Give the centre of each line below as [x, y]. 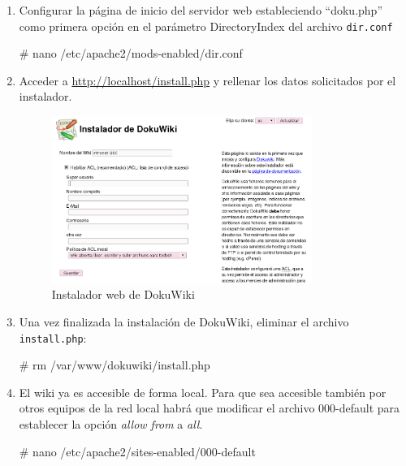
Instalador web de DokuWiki [123, 294]
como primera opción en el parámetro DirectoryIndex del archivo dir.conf [206, 26]
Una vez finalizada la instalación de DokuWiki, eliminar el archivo [184, 321]
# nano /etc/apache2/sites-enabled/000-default [137, 451]
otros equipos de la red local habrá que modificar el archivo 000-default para [209, 408]
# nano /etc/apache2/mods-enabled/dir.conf [131, 53]
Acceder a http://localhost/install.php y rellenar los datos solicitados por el [207, 80]
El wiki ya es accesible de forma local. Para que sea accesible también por [203, 392]
